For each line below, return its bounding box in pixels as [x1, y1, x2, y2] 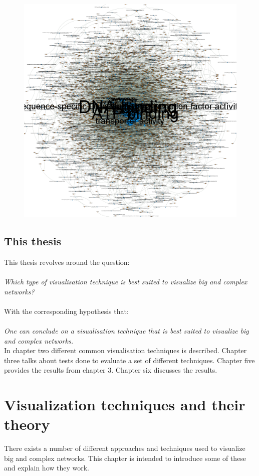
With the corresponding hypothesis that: [4, 305, 129, 316]
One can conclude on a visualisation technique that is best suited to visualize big [4, 325, 249, 336]
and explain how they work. [4, 462, 90, 473]
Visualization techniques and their [4, 394, 245, 415]
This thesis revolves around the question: [4, 256, 130, 267]
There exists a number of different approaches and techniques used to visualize [4, 443, 245, 453]
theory [4, 414, 50, 434]
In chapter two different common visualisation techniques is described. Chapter [4, 345, 247, 356]
